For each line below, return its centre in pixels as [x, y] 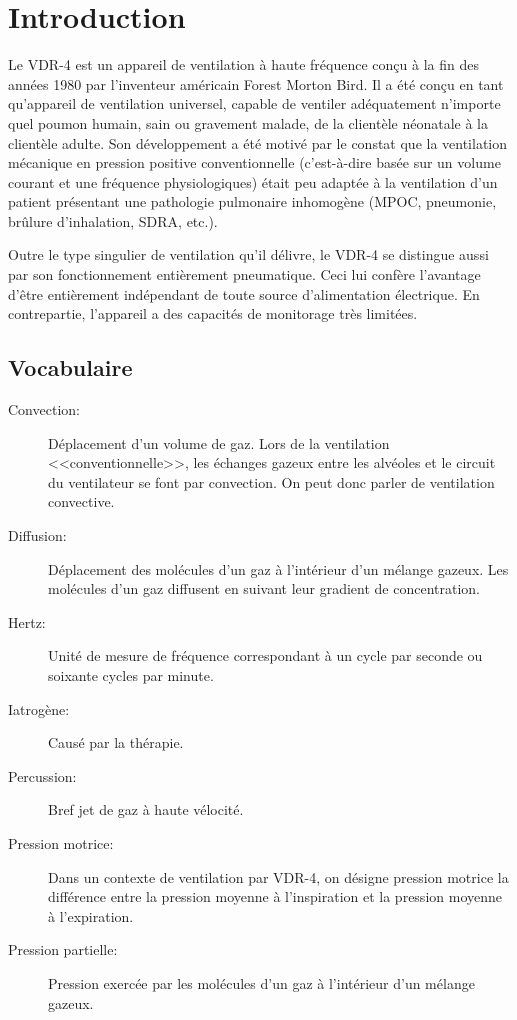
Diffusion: [37, 535]
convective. [81, 501]
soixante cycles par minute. [131, 674]
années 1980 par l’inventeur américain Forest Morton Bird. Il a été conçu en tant [256, 83]
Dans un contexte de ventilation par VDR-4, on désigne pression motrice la [278, 876]
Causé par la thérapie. [116, 742]
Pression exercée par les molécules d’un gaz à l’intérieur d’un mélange [261, 982]
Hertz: [27, 621]
